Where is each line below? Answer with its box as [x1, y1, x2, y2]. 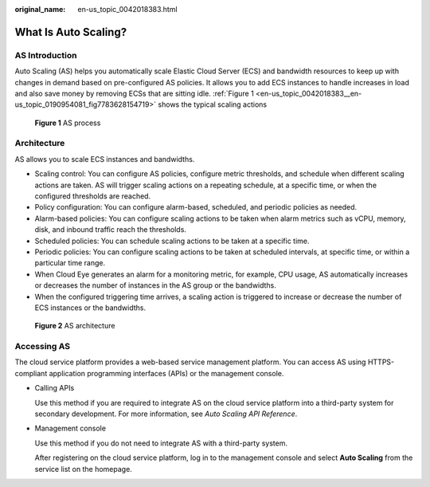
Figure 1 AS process [34, 118, 101, 128]
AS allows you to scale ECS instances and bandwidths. [14, 154, 195, 163]
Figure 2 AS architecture [34, 321, 115, 331]
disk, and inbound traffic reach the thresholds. [34, 225, 187, 234]
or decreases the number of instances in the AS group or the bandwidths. [34, 281, 276, 290]
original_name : [14, 5, 66, 14]
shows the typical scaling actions [158, 100, 267, 109]
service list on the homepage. [34, 464, 133, 473]
